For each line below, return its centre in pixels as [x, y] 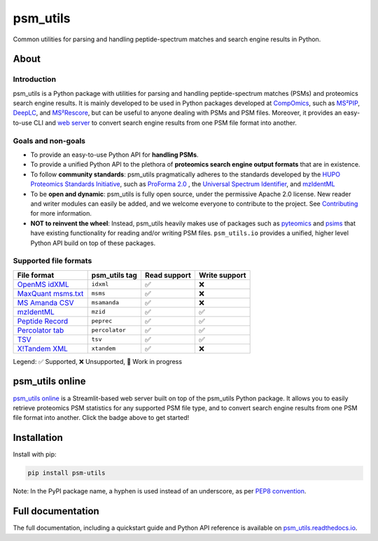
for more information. [61, 213]
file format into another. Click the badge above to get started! [101, 418]
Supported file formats [52, 261]
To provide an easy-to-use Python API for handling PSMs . [114, 155]
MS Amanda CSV [45, 302]
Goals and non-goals [49, 141]
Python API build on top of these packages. [93, 243]
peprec [102, 321]
